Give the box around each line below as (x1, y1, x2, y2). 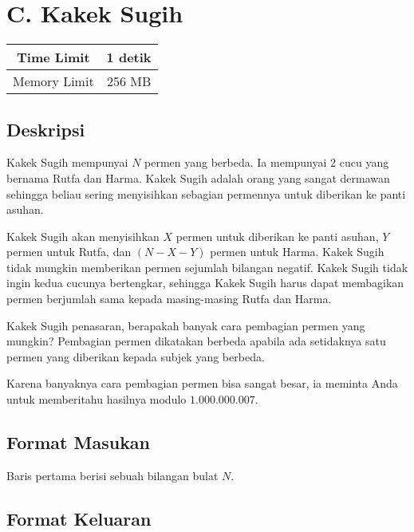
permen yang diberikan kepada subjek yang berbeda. (6, 348, 265, 365)
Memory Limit (13, 72, 94, 91)
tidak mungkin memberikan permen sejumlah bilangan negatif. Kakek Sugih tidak (6, 258, 408, 275)
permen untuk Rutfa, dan (6, 243, 132, 260)
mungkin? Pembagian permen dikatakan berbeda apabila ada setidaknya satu (6, 333, 386, 349)
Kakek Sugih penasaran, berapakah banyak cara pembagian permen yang (6, 317, 365, 333)
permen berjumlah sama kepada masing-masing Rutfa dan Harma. (6, 290, 332, 307)
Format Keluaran (6, 506, 152, 530)
